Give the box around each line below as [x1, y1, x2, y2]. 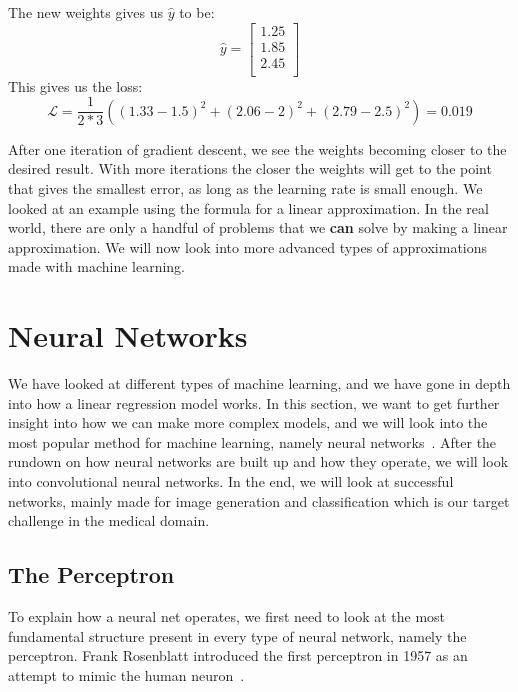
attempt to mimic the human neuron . [8, 664, 245, 685]
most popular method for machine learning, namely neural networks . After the [8, 431, 497, 452]
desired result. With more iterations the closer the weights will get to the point [8, 158, 492, 179]
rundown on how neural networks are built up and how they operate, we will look [8, 451, 509, 472]
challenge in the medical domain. [8, 510, 210, 531]
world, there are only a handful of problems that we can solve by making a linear [8, 217, 508, 238]
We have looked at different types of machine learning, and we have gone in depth [8, 373, 511, 394]
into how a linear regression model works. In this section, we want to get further [8, 392, 500, 413]
